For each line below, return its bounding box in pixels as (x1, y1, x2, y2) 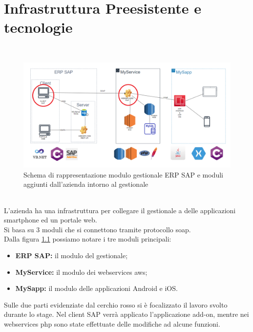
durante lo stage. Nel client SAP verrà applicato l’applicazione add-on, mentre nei (4, 309, 249, 319)
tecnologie (4, 17, 73, 37)
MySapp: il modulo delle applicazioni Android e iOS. (15, 283, 178, 293)
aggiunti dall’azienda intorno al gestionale (23, 179, 148, 189)
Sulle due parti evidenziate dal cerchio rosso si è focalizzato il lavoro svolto (4, 299, 228, 310)
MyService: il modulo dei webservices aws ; (15, 266, 148, 277)
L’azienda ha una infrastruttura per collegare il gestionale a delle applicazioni (4, 205, 236, 215)
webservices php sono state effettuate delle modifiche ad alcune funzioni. (4, 318, 220, 329)
